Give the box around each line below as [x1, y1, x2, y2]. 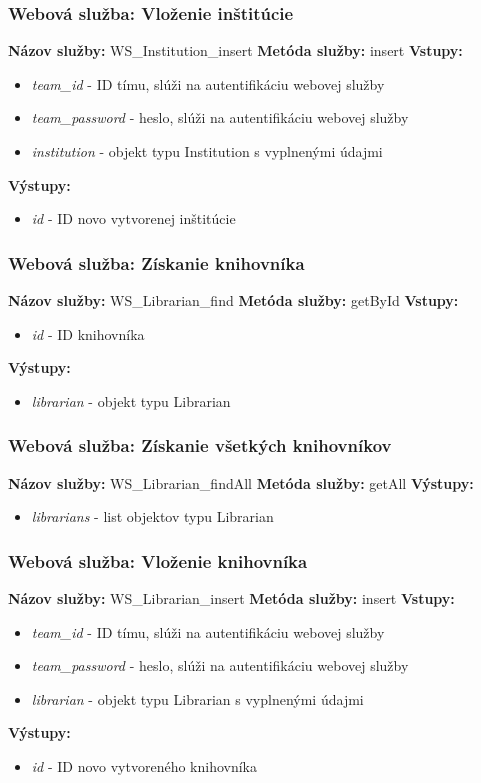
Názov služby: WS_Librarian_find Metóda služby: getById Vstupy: [8, 290, 459, 310]
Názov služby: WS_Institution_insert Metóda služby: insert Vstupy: [8, 40, 463, 61]
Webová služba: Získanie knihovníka [8, 250, 305, 275]
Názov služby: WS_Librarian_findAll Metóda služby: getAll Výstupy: [8, 472, 474, 493]
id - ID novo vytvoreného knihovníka [31, 755, 258, 776]
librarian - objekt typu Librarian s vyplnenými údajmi [31, 688, 364, 709]
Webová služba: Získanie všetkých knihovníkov [8, 433, 392, 458]
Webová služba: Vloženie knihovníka [8, 548, 308, 573]
